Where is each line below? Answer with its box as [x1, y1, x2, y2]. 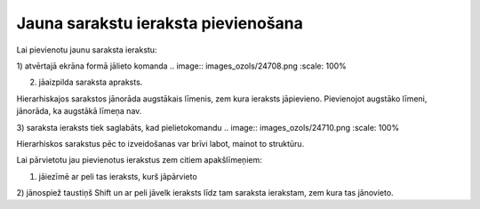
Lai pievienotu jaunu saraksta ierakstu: [16, 44, 157, 55]
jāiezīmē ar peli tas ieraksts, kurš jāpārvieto [38, 171, 197, 181]
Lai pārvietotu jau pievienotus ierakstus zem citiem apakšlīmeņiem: [16, 155, 262, 165]
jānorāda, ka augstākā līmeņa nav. [16, 106, 142, 117]
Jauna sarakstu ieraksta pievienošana [16, 13, 304, 33]
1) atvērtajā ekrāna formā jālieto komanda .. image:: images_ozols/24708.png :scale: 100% [16, 60, 347, 71]
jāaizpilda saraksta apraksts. [38, 76, 143, 88]
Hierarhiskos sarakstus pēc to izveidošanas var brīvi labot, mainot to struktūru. [16, 138, 305, 149]
